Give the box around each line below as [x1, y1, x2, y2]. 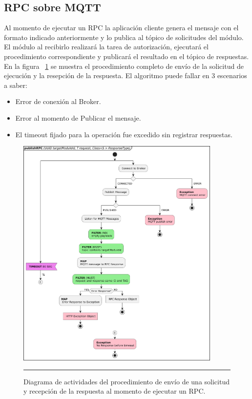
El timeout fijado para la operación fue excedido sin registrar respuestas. [15, 129, 232, 139]
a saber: [4, 80, 27, 90]
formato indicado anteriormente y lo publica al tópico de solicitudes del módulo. [4, 32, 244, 42]
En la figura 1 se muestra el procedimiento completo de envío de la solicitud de [4, 61, 244, 71]
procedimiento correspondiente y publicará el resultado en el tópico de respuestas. [4, 51, 249, 61]
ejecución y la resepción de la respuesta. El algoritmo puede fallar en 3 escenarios [4, 70, 247, 81]
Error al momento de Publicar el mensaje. [15, 112, 141, 123]
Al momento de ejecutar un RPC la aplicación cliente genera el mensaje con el [4, 22, 239, 33]
